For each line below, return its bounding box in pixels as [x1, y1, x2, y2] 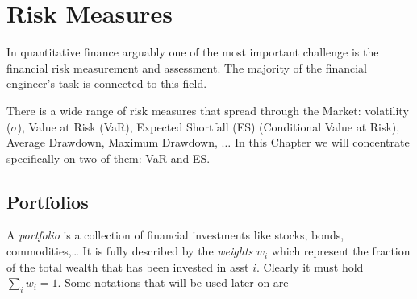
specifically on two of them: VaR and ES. [6, 149, 211, 166]
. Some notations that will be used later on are [57, 274, 289, 291]
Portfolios [6, 189, 89, 214]
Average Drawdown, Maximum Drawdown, [6, 134, 218, 151]
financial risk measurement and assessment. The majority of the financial [6, 59, 368, 76]
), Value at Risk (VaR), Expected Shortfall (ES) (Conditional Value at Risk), [17, 118, 400, 135]
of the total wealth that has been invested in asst [6, 258, 249, 275]
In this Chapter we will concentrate [234, 134, 410, 151]
